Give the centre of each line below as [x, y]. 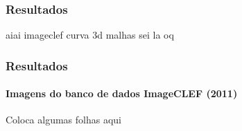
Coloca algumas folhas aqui [63, 120]
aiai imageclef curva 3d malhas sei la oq [90, 35]
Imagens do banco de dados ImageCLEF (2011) [122, 93]
